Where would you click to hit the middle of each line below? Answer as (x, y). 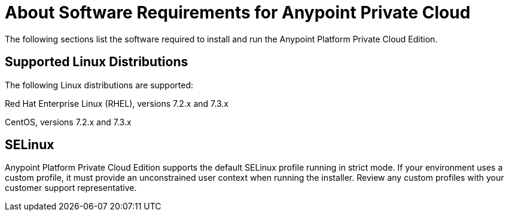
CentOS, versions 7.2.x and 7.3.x (68, 122)
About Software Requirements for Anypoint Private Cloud (238, 13)
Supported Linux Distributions (97, 62)
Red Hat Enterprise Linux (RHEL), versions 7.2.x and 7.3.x (117, 103)
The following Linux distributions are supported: (99, 85)
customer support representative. (71, 188)
